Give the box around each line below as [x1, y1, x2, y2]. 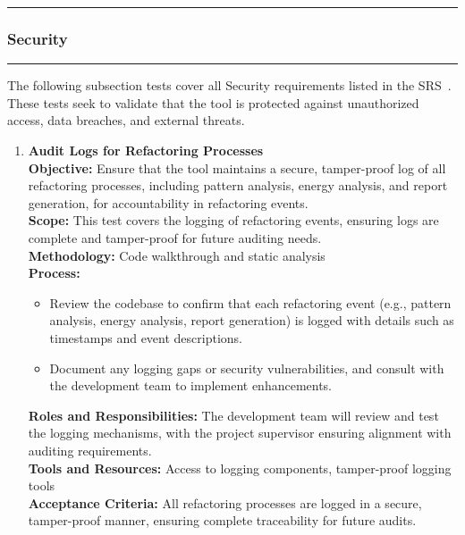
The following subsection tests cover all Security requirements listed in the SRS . [7, 76, 452, 95]
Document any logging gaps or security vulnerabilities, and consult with [49, 358, 444, 377]
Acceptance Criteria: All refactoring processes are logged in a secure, [28, 493, 422, 512]
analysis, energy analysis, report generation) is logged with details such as [49, 311, 454, 330]
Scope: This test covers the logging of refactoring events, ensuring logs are [28, 211, 439, 230]
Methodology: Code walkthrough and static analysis [28, 246, 325, 264]
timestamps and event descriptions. [49, 328, 242, 347]
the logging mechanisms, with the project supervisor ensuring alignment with [28, 423, 452, 442]
